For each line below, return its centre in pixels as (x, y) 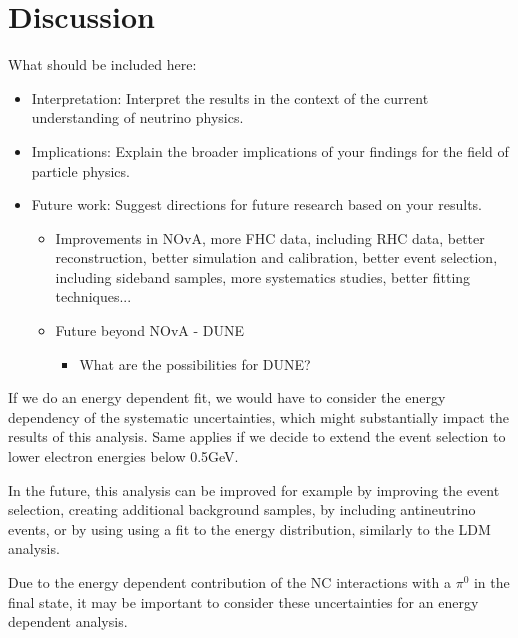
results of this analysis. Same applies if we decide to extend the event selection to (257, 436)
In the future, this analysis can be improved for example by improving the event (254, 489)
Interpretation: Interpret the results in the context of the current (230, 97)
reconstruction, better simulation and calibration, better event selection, (276, 257)
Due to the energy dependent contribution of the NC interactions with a (229, 582)
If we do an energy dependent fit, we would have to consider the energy (227, 397)
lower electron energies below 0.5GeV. (123, 456)
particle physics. (80, 170)
